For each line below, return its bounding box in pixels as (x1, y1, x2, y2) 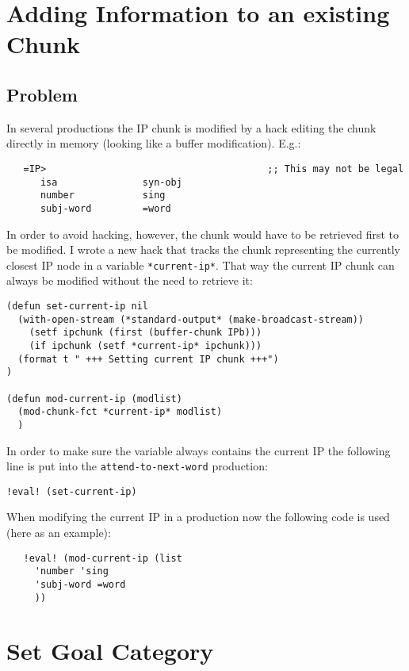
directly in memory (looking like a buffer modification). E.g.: (6, 135, 301, 151)
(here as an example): (6, 524, 111, 541)
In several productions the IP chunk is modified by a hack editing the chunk (6, 119, 377, 136)
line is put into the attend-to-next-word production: (6, 458, 268, 474)
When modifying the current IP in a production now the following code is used (6, 508, 390, 525)
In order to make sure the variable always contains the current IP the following (6, 442, 391, 458)
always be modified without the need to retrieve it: (6, 272, 253, 289)
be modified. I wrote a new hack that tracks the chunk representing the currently (6, 241, 400, 258)
